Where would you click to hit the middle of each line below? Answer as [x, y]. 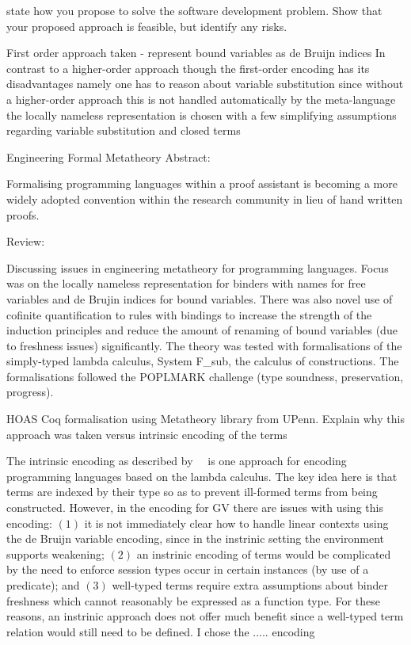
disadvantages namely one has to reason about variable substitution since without [205, 84]
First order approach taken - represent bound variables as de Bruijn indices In [196, 53]
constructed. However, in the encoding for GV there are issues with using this [195, 508]
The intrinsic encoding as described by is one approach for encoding [177, 461]
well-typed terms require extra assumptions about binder [250, 585]
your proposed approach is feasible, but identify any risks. [147, 26]
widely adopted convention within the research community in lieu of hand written [205, 198]
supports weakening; [55, 553]
